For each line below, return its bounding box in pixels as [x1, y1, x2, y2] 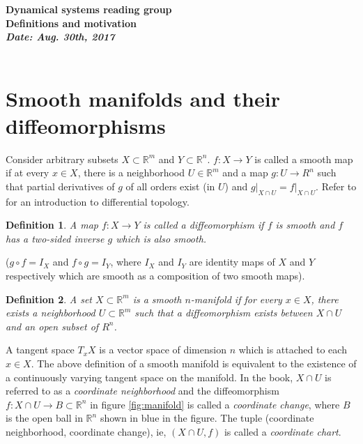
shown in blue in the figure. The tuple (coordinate [100, 411, 314, 425]
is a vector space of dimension [99, 342, 226, 357]
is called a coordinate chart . [224, 424, 341, 438]
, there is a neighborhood [77, 165, 185, 180]
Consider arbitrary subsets [6, 151, 118, 166]
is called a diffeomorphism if [143, 217, 264, 232]
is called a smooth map [254, 151, 353, 166]
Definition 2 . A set [6, 291, 93, 306]
